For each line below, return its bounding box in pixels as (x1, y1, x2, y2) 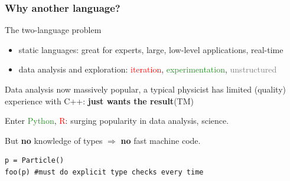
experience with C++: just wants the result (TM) (5, 94, 194, 107)
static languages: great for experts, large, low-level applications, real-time (18, 43, 284, 55)
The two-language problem (5, 24, 102, 36)
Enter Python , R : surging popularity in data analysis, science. (5, 114, 229, 127)
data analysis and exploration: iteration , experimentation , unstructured (18, 63, 277, 75)
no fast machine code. (120, 134, 201, 146)
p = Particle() (5, 156, 64, 165)
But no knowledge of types (5, 134, 103, 146)
